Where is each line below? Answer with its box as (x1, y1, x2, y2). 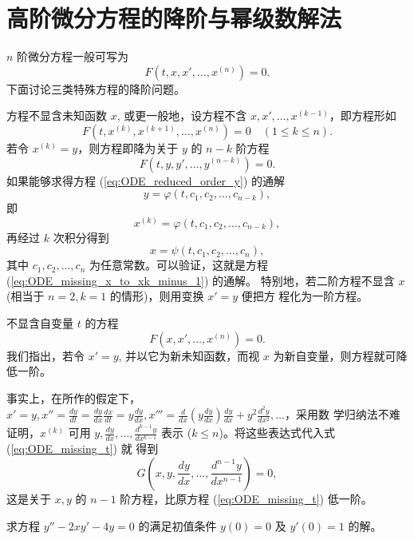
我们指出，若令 (6, 347, 85, 363)
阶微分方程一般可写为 (17, 48, 129, 65)
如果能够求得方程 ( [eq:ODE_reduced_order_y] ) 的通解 (6, 172, 285, 189)
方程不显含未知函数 (6, 107, 107, 124)
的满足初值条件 (138, 517, 217, 534)
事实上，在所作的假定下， (6, 389, 140, 406)
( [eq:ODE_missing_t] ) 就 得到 (6, 440, 159, 457)
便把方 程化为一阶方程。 (241, 288, 369, 304)
